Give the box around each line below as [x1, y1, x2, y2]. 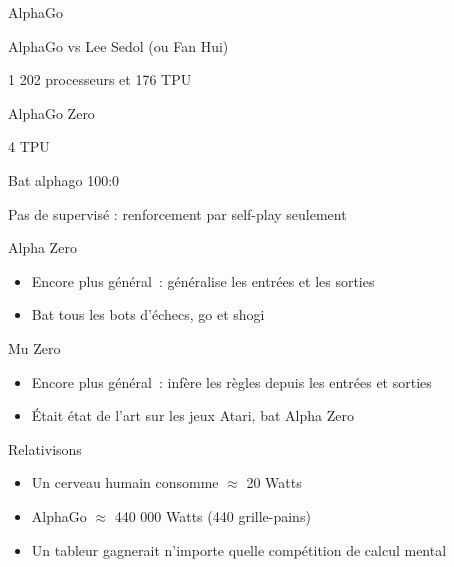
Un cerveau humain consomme [31, 472, 219, 493]
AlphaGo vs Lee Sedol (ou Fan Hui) [8, 35, 229, 56]
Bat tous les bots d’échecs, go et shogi [31, 304, 265, 325]
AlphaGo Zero [8, 102, 95, 123]
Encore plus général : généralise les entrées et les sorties [31, 270, 375, 291]
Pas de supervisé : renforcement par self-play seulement [8, 203, 347, 224]
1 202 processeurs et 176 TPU [8, 69, 192, 90]
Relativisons [8, 438, 82, 459]
